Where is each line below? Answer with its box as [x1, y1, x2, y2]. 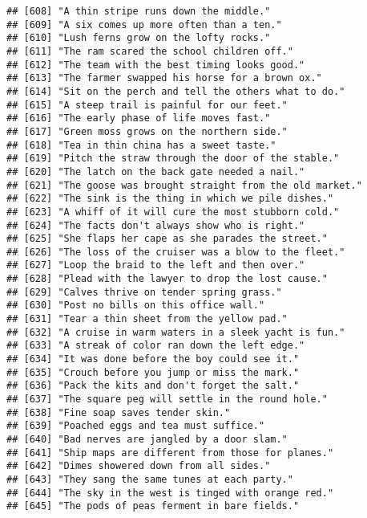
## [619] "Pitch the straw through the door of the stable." [6, 153, 340, 165]
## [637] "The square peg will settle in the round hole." [6, 394, 328, 406]
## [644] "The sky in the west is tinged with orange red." [6, 487, 334, 499]
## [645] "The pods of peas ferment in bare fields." [6, 500, 300, 512]
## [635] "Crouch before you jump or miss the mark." [6, 366, 300, 378]
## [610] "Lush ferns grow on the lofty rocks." [6, 32, 271, 44]
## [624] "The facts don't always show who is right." [6, 219, 305, 231]
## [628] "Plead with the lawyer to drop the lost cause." [6, 273, 328, 285]
